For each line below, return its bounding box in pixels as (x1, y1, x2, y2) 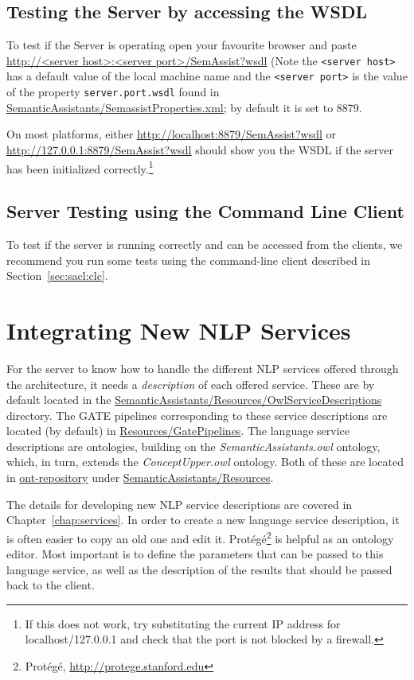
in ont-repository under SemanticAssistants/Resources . (6, 469, 274, 486)
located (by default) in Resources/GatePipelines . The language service (6, 422, 350, 439)
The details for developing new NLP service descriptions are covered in (6, 495, 353, 512)
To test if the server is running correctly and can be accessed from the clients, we (6, 236, 403, 252)
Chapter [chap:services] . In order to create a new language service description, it (6, 511, 400, 528)
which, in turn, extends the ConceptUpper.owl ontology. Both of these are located (6, 453, 404, 470)
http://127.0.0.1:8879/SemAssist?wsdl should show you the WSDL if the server (6, 141, 393, 157)
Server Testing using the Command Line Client (6, 199, 404, 223)
